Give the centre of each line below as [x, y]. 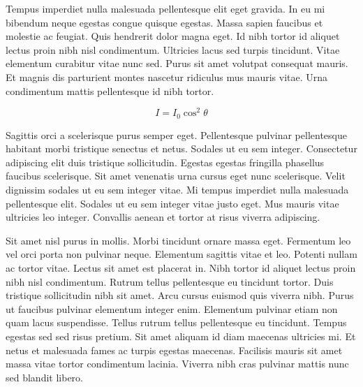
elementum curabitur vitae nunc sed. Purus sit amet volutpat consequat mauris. [177, 63]
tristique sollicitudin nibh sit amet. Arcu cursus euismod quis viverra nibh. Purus [180, 295]
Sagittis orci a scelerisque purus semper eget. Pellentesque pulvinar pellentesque [176, 134]
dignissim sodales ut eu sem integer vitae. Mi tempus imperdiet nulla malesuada [177, 190]
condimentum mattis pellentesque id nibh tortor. [110, 90]
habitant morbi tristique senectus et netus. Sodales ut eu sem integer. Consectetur [181, 148]
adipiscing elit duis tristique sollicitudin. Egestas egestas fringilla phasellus [165, 162]
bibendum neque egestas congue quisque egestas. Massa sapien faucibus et [164, 22]
